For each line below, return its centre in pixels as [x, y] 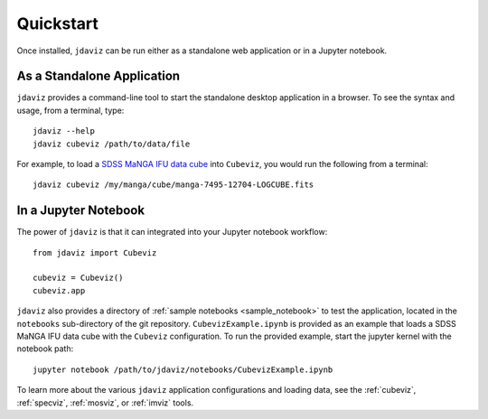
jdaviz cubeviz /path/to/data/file [112, 144]
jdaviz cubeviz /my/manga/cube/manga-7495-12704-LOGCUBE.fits [174, 185]
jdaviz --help [64, 131]
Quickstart [58, 23]
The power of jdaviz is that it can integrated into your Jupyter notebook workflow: [172, 232]
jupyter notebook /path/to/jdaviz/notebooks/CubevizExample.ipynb [183, 369]
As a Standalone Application [99, 76]
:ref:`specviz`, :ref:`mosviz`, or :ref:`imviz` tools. [105, 403]
